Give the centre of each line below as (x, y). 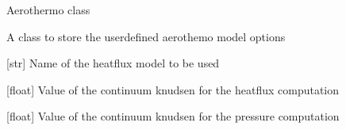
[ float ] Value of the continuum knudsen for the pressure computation (173, 116)
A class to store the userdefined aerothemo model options (146, 36)
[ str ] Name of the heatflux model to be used (113, 63)
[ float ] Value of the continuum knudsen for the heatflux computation (173, 89)
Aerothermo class (48, 10)
